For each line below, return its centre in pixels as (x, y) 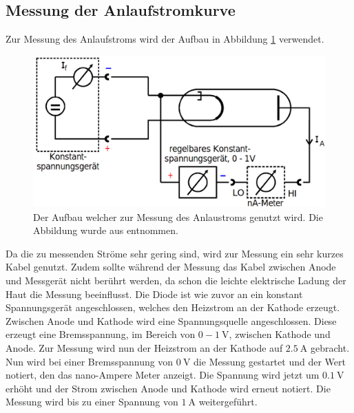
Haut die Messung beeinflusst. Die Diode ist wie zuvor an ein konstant (154, 294)
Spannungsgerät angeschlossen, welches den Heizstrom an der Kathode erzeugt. (173, 307)
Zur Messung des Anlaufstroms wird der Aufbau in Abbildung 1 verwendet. (165, 39)
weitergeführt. (228, 402)
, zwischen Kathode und (280, 334)
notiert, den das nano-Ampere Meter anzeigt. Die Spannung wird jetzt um (163, 375)
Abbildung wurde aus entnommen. (106, 230)
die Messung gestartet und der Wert (270, 361)
